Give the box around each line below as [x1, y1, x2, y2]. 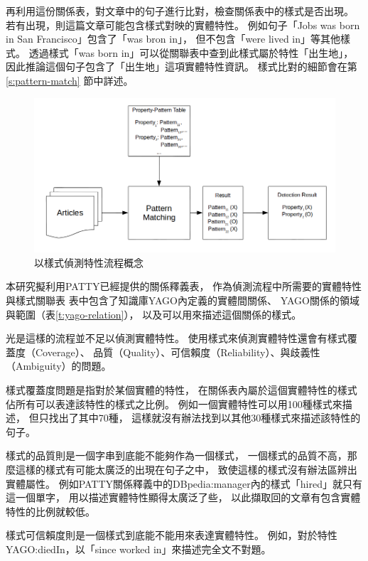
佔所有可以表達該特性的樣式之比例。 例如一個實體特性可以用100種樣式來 [6, 396, 342, 411]
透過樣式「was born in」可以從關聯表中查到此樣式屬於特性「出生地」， [28, 45, 354, 60]
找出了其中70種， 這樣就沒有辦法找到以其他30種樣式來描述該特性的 [48, 410, 361, 425]
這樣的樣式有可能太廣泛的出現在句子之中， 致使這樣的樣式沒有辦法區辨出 [15, 461, 357, 476]
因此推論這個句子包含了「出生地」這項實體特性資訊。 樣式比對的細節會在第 [6, 59, 357, 74]
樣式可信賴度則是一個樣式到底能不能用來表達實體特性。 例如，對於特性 [6, 528, 337, 543]
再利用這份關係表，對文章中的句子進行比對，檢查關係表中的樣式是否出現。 [6, 4, 354, 18]
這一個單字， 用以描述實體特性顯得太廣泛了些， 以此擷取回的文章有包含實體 [6, 490, 361, 505]
